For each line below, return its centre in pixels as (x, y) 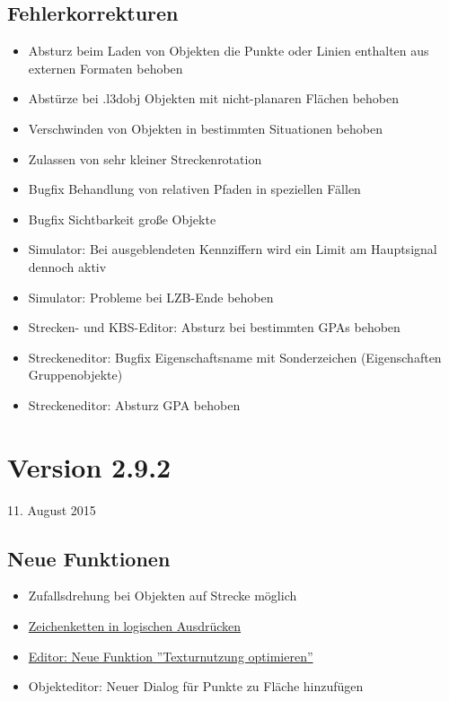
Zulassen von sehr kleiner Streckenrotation (145, 158)
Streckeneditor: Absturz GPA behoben (134, 404)
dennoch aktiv (67, 266)
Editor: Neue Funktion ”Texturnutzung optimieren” (171, 656)
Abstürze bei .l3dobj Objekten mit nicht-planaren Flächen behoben (214, 98)
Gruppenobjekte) (75, 375)
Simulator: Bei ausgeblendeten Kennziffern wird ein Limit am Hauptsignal (233, 249)
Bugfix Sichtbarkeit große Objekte (122, 219)
